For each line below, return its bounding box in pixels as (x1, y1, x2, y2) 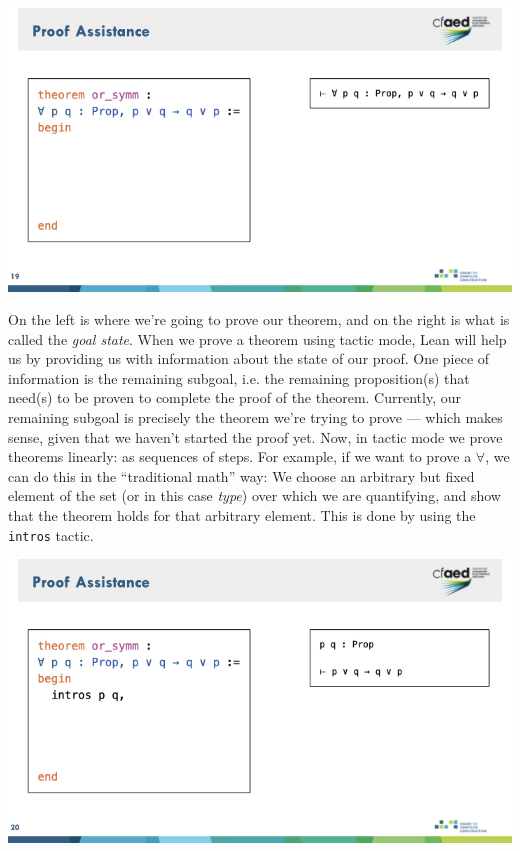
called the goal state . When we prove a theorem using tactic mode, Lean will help (8, 328, 507, 349)
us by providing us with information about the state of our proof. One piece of (8, 348, 490, 369)
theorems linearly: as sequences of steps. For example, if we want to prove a (8, 446, 472, 467)
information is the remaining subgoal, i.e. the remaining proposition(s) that (8, 367, 470, 388)
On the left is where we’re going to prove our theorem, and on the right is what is (8, 309, 510, 330)
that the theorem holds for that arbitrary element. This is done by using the (8, 505, 476, 526)
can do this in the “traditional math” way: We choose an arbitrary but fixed (8, 465, 475, 486)
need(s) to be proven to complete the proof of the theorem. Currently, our (8, 387, 461, 408)
